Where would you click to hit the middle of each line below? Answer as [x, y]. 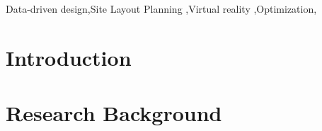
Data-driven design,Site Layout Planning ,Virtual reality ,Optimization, [161, 8]
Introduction [69, 57]
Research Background [114, 113]
